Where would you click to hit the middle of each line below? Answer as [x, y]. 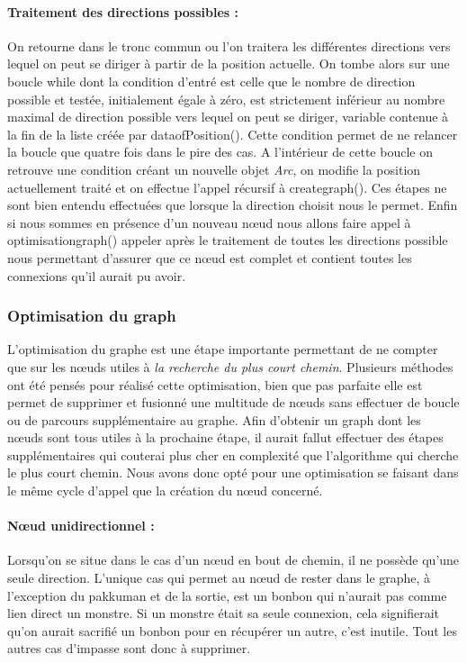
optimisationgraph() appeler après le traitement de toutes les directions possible [228, 240]
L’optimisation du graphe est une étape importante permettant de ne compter [223, 349]
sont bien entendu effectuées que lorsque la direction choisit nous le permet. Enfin [233, 205]
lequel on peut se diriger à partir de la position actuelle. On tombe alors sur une [229, 64]
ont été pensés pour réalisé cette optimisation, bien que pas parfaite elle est [215, 384]
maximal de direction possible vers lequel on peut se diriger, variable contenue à [228, 117]
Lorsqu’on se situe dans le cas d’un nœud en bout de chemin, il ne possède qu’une [233, 560]
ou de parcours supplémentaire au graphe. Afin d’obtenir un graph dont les [214, 419]
